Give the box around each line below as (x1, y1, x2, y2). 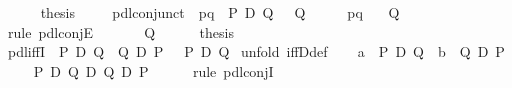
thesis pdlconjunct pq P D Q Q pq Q (40, 2, 400, 22)
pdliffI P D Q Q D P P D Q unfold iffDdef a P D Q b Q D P (7, 41, 505, 62)
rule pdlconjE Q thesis (7, 21, 234, 42)
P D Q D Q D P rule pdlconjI (33, 60, 274, 81)
